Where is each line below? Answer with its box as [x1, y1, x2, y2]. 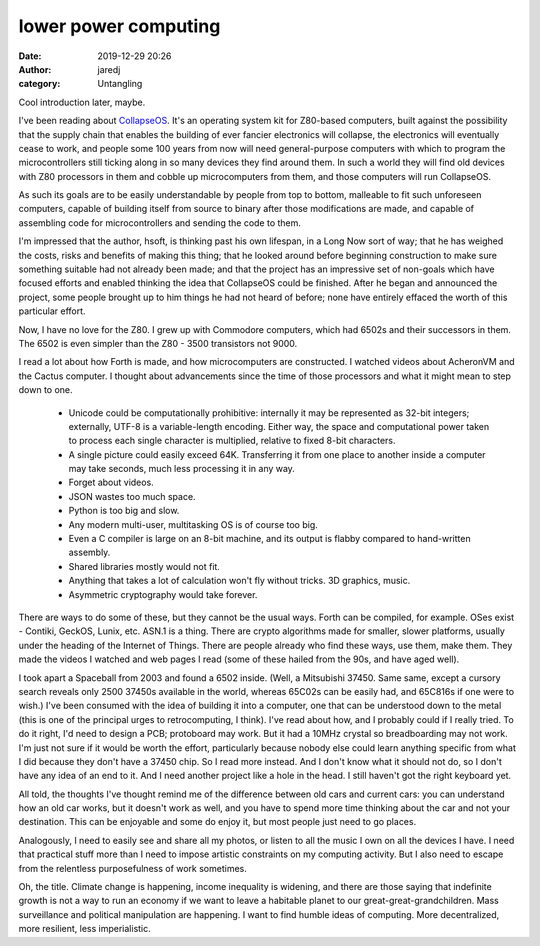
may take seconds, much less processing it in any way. [68, 463, 295, 475]
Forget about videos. [68, 476, 154, 489]
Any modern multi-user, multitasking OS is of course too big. [68, 518, 319, 530]
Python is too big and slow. [68, 505, 180, 517]
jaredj [97, 63, 121, 75]
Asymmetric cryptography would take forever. [68, 588, 258, 600]
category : [18, 78, 61, 90]
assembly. [68, 546, 111, 559]
